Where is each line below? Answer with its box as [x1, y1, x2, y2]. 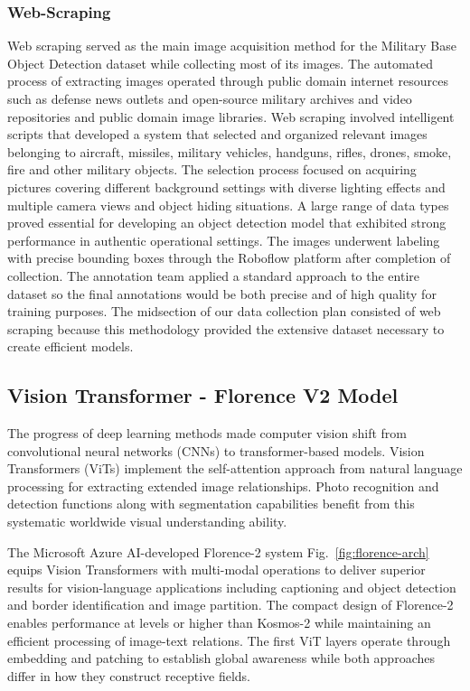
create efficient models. [7, 337, 134, 356]
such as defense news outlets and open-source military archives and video [7, 89, 412, 107]
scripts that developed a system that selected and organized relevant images [7, 125, 428, 144]
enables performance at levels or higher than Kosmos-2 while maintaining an [7, 613, 431, 632]
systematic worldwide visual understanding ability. [7, 512, 287, 531]
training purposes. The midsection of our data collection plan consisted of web [7, 302, 441, 321]
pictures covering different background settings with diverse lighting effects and [7, 177, 446, 196]
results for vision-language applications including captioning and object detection [7, 577, 456, 596]
